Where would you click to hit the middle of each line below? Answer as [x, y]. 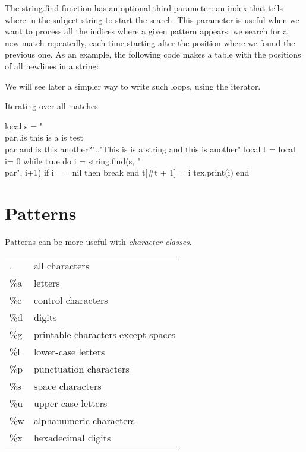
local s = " [24, 125]
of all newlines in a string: [52, 66]
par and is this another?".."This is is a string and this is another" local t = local [150, 149]
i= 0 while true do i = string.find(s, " [72, 160]
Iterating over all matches [51, 106]
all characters [61, 266]
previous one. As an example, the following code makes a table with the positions [153, 54]
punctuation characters [81, 369]
